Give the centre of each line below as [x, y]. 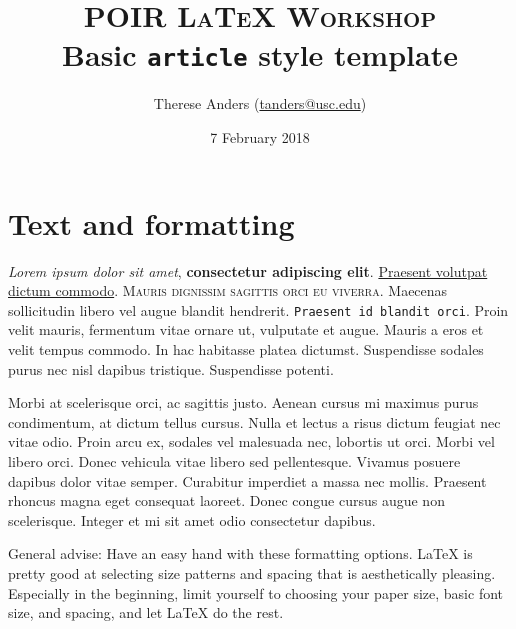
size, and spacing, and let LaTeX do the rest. [146, 612]
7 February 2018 [260, 137]
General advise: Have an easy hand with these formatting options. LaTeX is [240, 553]
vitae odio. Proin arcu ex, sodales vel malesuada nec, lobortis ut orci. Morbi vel [251, 441]
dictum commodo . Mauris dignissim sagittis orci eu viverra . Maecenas [228, 290]
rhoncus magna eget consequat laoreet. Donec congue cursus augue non [226, 500]
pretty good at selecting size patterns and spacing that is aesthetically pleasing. [252, 572]
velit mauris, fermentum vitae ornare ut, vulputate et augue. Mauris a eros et [246, 329]
